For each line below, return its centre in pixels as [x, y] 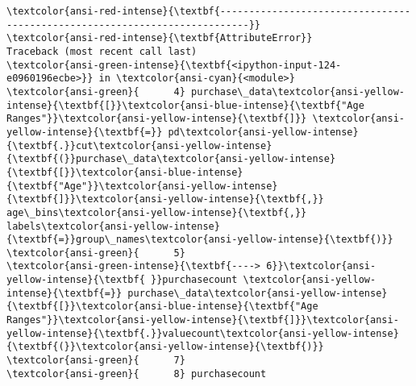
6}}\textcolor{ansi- [321, 266]
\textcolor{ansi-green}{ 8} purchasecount [137, 374]
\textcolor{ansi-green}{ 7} [96, 361]
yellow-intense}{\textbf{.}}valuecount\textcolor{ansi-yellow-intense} [203, 333]
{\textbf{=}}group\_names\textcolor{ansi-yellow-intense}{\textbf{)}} [200, 240]
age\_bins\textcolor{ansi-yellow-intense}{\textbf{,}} [157, 212]
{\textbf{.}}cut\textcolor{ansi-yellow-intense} [139, 145]
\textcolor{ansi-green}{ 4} [96, 91]
